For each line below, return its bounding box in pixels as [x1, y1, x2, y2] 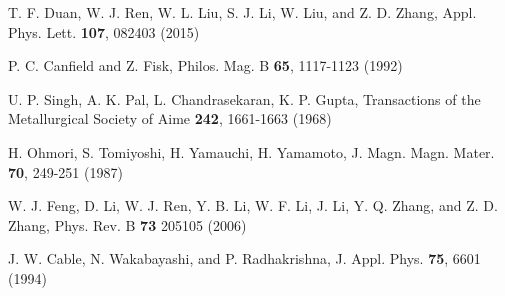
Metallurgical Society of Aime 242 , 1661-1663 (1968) [8, 108, 332, 129]
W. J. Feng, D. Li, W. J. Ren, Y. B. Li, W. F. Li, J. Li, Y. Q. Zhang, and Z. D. [8, 195, 498, 216]
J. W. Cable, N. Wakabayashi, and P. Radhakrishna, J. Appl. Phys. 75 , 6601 [8, 248, 481, 269]
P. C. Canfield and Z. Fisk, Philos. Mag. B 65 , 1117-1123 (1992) [8, 55, 403, 76]
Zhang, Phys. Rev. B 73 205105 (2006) [8, 214, 247, 235]
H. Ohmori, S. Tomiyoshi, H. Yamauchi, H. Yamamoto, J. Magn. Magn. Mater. [8, 141, 495, 162]
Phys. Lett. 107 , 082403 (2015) [8, 21, 200, 42]
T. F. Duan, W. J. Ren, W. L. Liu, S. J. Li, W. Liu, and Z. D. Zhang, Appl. [8, 2, 477, 22]
